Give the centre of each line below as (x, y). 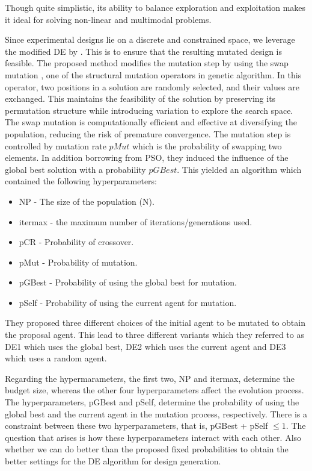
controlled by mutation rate (56, 145)
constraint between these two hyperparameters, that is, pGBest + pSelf (136, 426)
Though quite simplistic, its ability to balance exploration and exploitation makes (155, 7)
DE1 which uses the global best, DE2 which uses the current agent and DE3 (145, 346)
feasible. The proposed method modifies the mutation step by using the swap (147, 63)
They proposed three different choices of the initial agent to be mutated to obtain (155, 323)
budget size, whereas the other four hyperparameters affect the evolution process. (154, 390)
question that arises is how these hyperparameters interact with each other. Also (153, 437)
